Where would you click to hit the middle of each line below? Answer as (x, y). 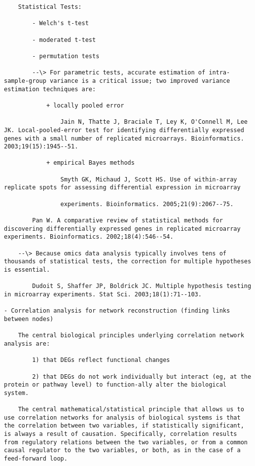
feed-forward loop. (36, 459)
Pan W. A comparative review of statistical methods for (127, 221)
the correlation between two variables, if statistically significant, (124, 426)
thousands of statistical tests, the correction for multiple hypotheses (128, 262)
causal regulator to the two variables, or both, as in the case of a (122, 450)
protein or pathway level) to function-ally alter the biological (115, 385)
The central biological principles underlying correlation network (131, 336)
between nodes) (29, 319)
